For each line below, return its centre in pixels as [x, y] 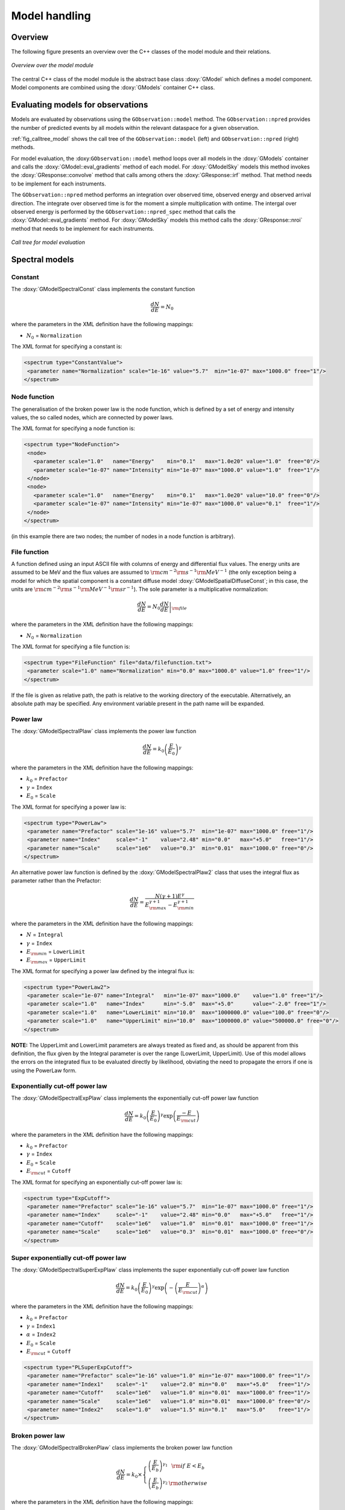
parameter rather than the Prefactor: [56, 881]
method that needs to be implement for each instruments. [83, 228]
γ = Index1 [41, 1326]
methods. [23, 147]
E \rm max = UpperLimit [56, 961]
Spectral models [43, 260]
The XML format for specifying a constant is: [67, 347]
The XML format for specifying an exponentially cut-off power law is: [97, 1182]
